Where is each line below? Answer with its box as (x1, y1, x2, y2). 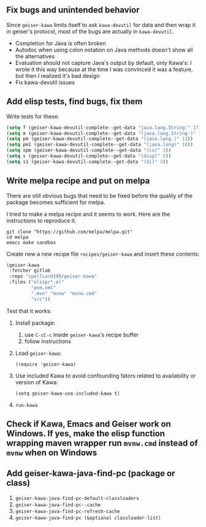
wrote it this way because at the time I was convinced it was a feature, (15, 66, 193, 73)
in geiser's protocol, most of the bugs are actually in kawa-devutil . (6, 28, 174, 35)
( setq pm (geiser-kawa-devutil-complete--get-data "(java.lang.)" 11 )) (6, 136, 193, 142)
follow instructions (24, 337, 72, 345)
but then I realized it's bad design (15, 72, 100, 79)
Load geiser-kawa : (15, 349, 62, 357)
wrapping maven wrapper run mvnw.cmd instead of (6, 438, 198, 449)
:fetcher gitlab (9, 268, 51, 274)
